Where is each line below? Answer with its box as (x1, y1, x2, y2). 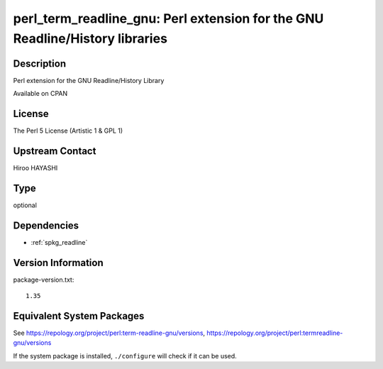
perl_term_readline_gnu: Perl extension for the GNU (13, 11, 324, 26)
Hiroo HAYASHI (13, 164, 58, 172)
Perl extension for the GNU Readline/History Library (13, 76, 165, 84)
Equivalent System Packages (13, 309, 145, 322)
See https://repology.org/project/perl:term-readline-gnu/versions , (13, 329, 206, 337)
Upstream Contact (13, 145, 96, 157)
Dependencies (13, 219, 79, 231)
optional (13, 201, 37, 209)
